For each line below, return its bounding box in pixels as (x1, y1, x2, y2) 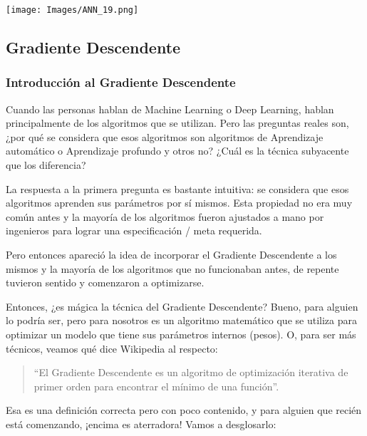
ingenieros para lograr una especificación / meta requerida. (6, 223, 262, 238)
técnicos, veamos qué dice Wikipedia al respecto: (6, 341, 218, 355)
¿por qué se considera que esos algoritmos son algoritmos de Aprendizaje (6, 129, 324, 144)
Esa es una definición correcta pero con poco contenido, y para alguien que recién (6, 403, 362, 417)
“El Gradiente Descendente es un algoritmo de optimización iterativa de (33, 365, 348, 380)
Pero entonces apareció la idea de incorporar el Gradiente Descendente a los (6, 247, 337, 261)
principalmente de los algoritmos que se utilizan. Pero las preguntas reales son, (6, 115, 349, 130)
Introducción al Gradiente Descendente (6, 73, 236, 91)
